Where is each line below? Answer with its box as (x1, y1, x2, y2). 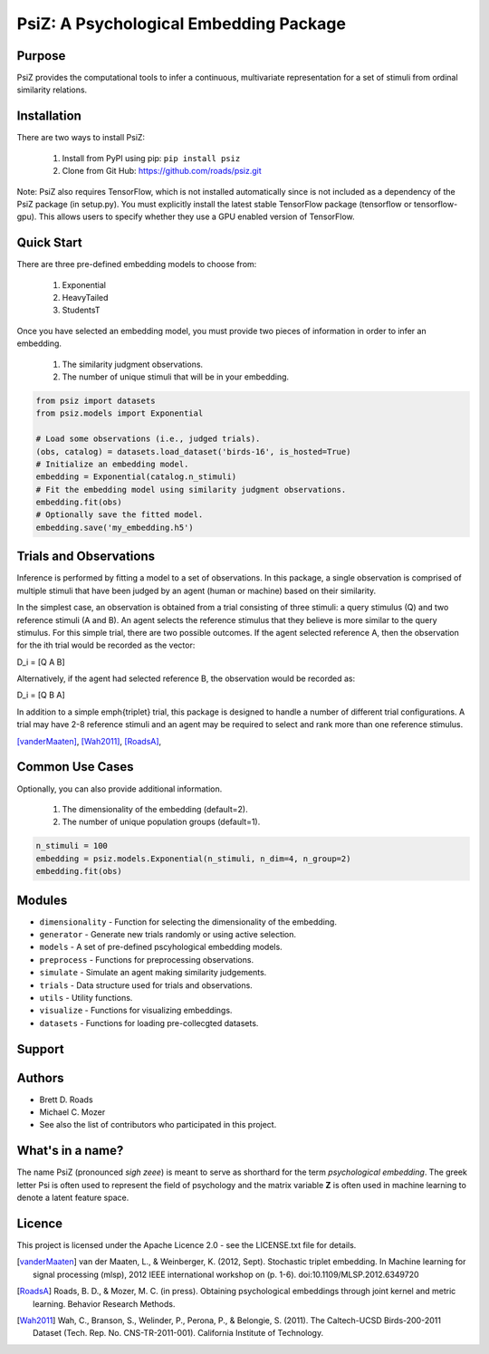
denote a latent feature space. (16, 1192, 129, 1204)
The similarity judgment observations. (62, 359, 204, 370)
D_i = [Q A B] (16, 657, 65, 667)
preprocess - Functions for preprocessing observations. (39, 954, 254, 965)
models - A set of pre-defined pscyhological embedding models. (39, 942, 283, 953)
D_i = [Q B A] (16, 689, 65, 701)
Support (16, 1042, 64, 1057)
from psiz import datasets (35, 395, 156, 406)
